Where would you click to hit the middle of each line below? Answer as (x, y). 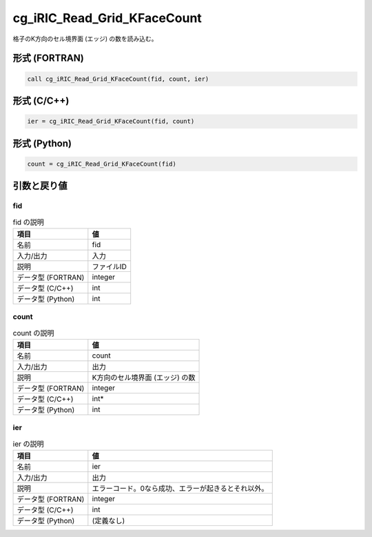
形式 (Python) (42, 143)
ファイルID (109, 266)
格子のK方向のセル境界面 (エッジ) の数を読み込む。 (85, 39)
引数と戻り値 (40, 186)
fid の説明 (29, 222)
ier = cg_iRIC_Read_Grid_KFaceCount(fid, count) (111, 121)
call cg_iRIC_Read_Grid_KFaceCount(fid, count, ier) (118, 79)
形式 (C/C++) (41, 100)
